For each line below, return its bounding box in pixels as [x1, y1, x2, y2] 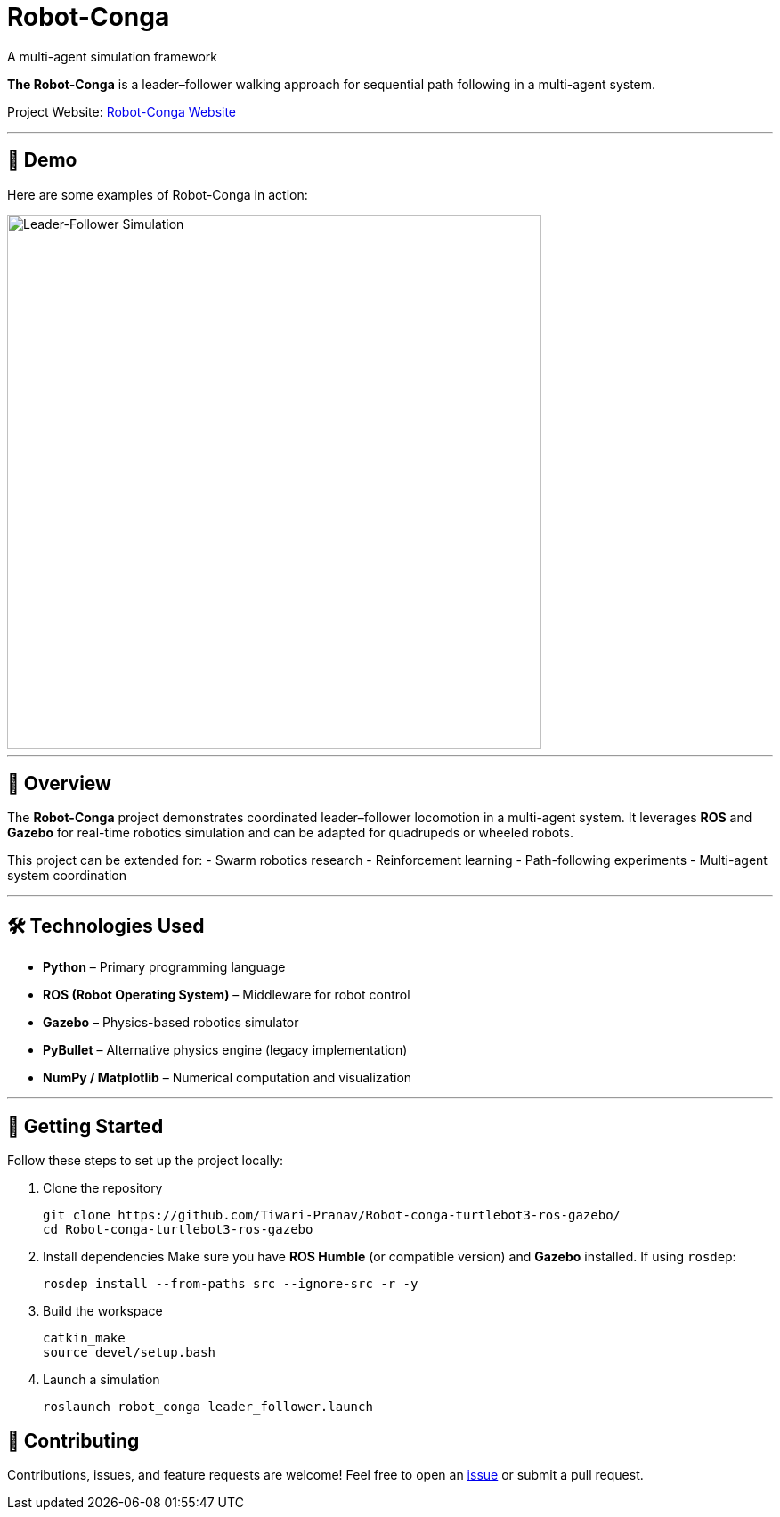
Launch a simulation [43, 1372, 160, 1388]
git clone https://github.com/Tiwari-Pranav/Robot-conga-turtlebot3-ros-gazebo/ [43, 1208, 622, 1223]
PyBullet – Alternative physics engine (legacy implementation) [43, 1042, 408, 1058]
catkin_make [43, 1331, 126, 1346]
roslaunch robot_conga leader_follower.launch [43, 1399, 373, 1415]
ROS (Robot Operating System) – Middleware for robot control [43, 987, 410, 1003]
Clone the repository [43, 1180, 163, 1196]
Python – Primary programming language [43, 959, 286, 975]
